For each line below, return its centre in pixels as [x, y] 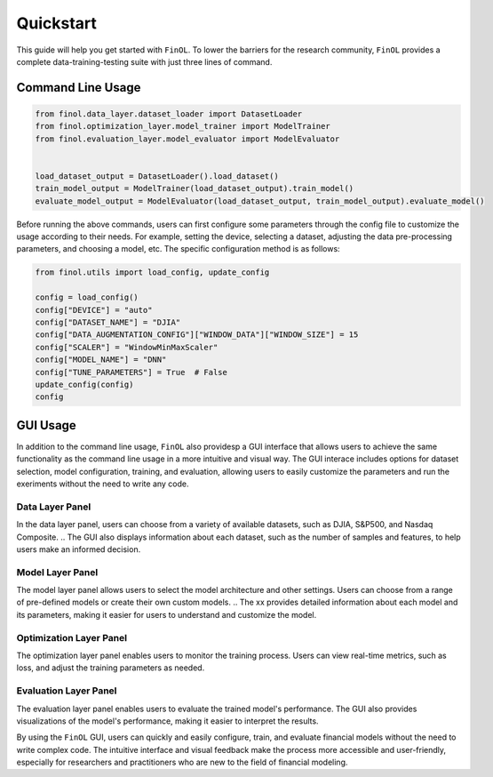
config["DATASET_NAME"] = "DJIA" [108, 322]
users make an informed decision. [79, 549]
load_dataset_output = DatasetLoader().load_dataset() [157, 176]
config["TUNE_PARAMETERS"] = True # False [131, 372]
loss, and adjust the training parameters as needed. [111, 668]
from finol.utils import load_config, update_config [152, 272]
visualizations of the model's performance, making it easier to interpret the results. [167, 721]
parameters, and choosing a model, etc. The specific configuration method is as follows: [179, 249]
